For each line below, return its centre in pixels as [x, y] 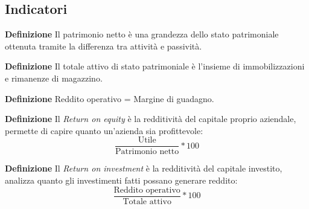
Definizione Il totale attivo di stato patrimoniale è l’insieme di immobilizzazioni [155, 66]
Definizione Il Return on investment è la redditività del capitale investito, [144, 168]
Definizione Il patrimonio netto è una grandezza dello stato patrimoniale [142, 34]
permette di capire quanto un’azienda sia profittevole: [104, 130]
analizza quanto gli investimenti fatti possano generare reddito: [121, 180]
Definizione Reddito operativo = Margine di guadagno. [110, 98]
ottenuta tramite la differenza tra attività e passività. [104, 46]
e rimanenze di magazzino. [54, 78]
